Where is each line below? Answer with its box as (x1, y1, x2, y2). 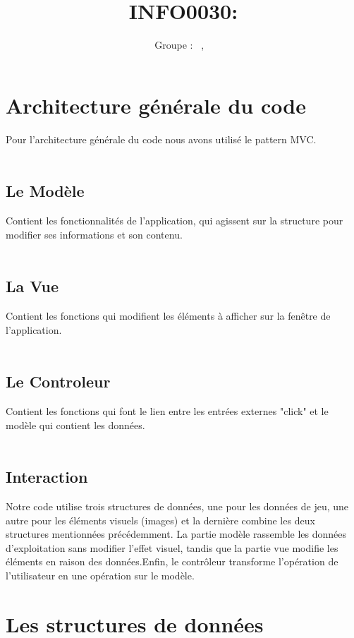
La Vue (6, 275, 59, 297)
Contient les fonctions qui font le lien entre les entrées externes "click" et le (6, 404, 329, 419)
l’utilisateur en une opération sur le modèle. (6, 567, 195, 582)
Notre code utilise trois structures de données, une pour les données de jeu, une (6, 499, 349, 513)
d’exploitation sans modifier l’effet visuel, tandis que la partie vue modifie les (6, 540, 338, 555)
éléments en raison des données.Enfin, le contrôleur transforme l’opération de (6, 554, 338, 569)
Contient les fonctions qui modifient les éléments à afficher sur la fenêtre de (6, 308, 331, 323)
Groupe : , (154, 37, 205, 52)
